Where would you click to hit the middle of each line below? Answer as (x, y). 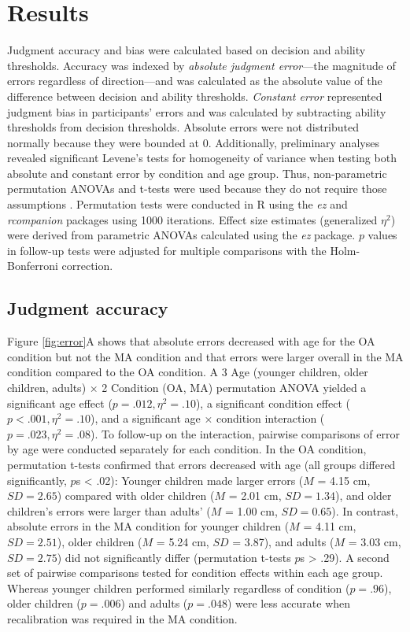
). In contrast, (365, 510)
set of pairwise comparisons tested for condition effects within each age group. (195, 573)
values (382, 235)
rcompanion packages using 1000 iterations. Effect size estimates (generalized (192, 219)
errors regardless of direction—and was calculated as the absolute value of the (195, 81)
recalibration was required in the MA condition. (122, 618)
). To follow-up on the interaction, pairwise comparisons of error (245, 433)
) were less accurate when (289, 603)
